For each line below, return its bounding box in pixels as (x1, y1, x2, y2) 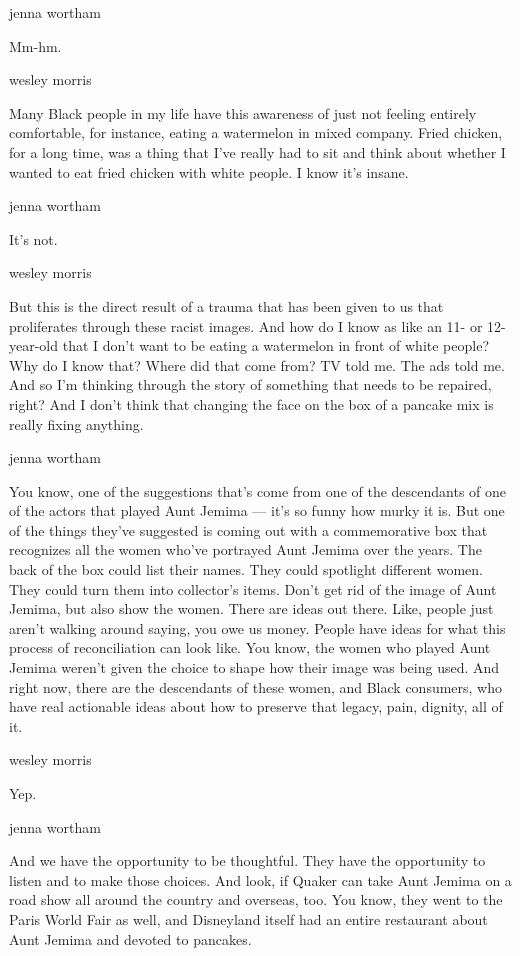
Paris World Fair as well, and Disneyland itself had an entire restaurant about (9, 908, 488, 929)
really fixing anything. (9, 413, 144, 434)
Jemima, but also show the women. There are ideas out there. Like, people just (9, 598, 494, 619)
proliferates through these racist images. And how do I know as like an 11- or (9, 315, 483, 336)
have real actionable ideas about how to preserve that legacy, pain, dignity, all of (9, 696, 503, 717)
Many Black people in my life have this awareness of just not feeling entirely (9, 102, 477, 123)
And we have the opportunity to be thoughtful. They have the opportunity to (9, 850, 486, 871)
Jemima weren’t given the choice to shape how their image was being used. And (9, 657, 500, 678)
